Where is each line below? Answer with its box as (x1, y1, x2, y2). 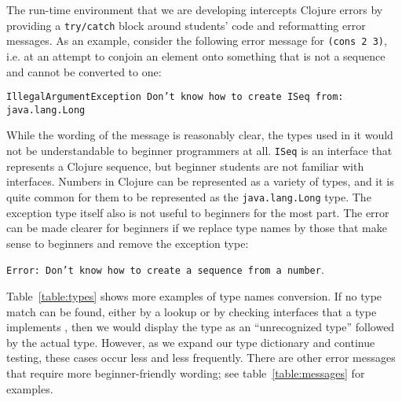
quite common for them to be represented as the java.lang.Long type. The (6, 188, 371, 205)
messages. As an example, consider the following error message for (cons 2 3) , (6, 32, 387, 49)
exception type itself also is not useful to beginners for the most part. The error (6, 204, 389, 220)
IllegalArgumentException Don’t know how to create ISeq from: (6, 91, 344, 103)
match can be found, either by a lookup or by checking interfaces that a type (6, 303, 377, 319)
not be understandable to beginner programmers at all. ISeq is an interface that (6, 142, 393, 158)
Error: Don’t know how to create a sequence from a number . (6, 261, 324, 278)
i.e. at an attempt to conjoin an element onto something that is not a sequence (6, 47, 386, 64)
